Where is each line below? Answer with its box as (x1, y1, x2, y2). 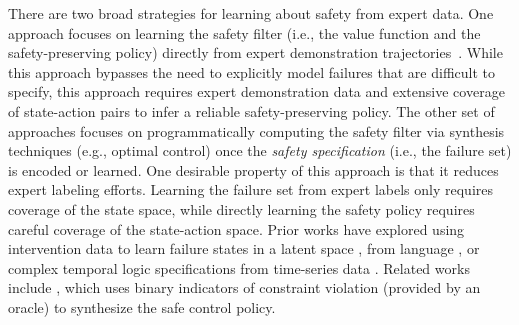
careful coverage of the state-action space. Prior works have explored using (8, 218, 465, 239)
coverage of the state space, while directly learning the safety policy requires (8, 198, 475, 219)
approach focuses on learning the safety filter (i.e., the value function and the (8, 22, 481, 43)
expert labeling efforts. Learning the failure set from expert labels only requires (8, 179, 494, 200)
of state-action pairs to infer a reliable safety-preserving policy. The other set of (8, 100, 495, 121)
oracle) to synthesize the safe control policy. (8, 296, 276, 317)
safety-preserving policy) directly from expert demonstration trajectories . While (8, 42, 503, 63)
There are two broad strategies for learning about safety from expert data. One (8, 3, 494, 23)
